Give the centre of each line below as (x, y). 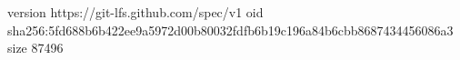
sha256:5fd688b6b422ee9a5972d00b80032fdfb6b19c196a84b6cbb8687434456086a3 (230, 30)
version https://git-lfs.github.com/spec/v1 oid (135, 12)
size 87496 (35, 48)
